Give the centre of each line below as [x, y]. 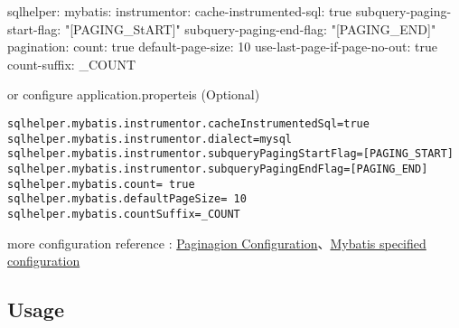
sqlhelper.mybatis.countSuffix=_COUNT [124, 214]
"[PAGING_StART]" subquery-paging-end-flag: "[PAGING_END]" [250, 28]
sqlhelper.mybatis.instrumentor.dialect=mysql [150, 139]
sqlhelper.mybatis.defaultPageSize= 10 [127, 199]
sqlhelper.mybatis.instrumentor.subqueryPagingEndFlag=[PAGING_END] [218, 169]
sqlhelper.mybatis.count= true [101, 184]
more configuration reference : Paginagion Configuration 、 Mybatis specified [217, 243]
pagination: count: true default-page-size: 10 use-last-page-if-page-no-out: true [223, 47]
